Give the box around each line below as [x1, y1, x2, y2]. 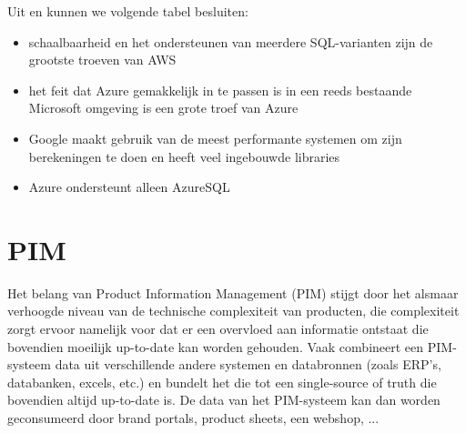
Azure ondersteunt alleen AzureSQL [28, 177, 230, 196]
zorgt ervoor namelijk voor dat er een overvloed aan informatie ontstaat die [7, 319, 429, 338]
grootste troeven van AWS [28, 50, 177, 69]
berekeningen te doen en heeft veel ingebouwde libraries [28, 146, 340, 166]
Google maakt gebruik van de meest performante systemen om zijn [28, 128, 402, 147]
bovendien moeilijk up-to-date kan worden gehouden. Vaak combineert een [7, 337, 424, 356]
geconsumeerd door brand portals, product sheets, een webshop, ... [7, 408, 380, 428]
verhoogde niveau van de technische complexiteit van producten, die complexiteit [7, 301, 460, 320]
